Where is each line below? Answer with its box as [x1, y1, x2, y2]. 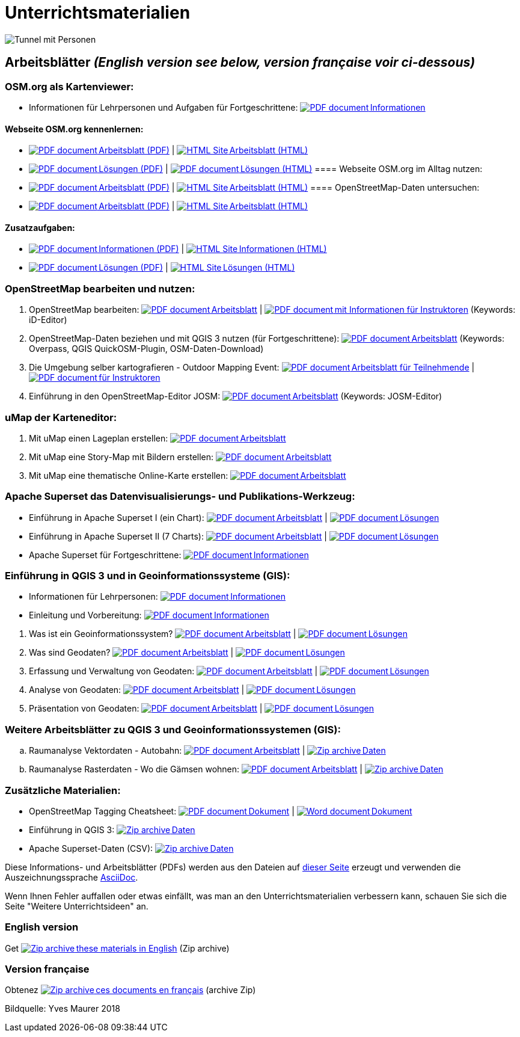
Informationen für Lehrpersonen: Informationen [29, 591, 286, 602]
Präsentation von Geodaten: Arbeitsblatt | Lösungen [29, 703, 375, 714]
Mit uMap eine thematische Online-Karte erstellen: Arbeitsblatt [29, 470, 346, 481]
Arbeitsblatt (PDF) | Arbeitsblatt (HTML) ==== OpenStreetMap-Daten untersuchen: [99, 182, 480, 193]
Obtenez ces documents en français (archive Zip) [5, 985, 256, 995]
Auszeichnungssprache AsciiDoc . [5, 872, 138, 882]
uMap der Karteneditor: [5, 411, 117, 423]
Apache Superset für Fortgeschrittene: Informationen [29, 549, 309, 560]
